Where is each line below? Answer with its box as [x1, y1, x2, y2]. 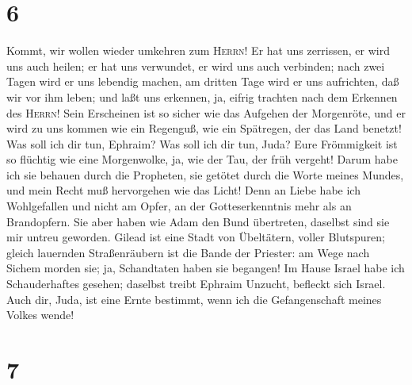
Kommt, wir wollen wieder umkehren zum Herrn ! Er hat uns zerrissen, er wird [6, 42, 390, 59]
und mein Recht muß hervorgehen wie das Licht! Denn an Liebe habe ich [6, 182, 360, 198]
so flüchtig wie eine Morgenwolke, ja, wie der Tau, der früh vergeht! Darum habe [6, 151, 399, 167]
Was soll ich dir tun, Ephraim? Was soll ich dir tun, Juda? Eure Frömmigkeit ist [6, 135, 398, 152]
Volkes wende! [6, 306, 74, 323]
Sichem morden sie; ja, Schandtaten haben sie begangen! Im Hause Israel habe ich [6, 260, 405, 276]
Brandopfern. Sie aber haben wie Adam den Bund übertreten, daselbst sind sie [6, 213, 390, 229]
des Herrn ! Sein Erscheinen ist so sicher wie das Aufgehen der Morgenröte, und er [6, 104, 406, 121]
